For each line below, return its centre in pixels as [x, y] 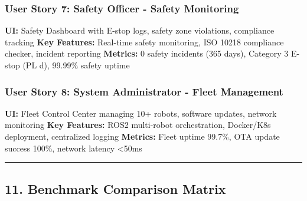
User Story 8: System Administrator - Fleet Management [144, 91]
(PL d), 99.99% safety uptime [76, 65]
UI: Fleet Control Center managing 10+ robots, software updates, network [141, 113]
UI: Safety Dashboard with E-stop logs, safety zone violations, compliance [140, 30]
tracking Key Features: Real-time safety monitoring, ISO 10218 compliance [144, 42]
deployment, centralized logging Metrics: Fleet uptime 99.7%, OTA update [142, 136]
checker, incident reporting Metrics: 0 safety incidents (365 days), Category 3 [147, 53]
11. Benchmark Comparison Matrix [115, 188]
